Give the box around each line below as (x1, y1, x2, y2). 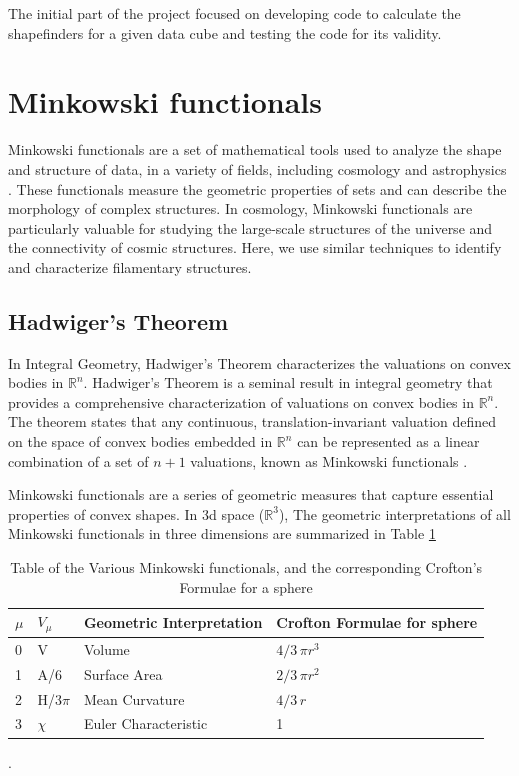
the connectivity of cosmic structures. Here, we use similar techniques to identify (8, 237, 502, 258)
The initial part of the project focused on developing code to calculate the (8, 3, 461, 23)
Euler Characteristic (83, 713, 208, 734)
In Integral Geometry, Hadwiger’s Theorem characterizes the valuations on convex (8, 352, 511, 373)
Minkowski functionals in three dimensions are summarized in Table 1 (8, 523, 436, 544)
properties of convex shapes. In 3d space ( (8, 503, 265, 524)
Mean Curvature (83, 688, 185, 709)
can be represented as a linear (297, 431, 480, 452)
